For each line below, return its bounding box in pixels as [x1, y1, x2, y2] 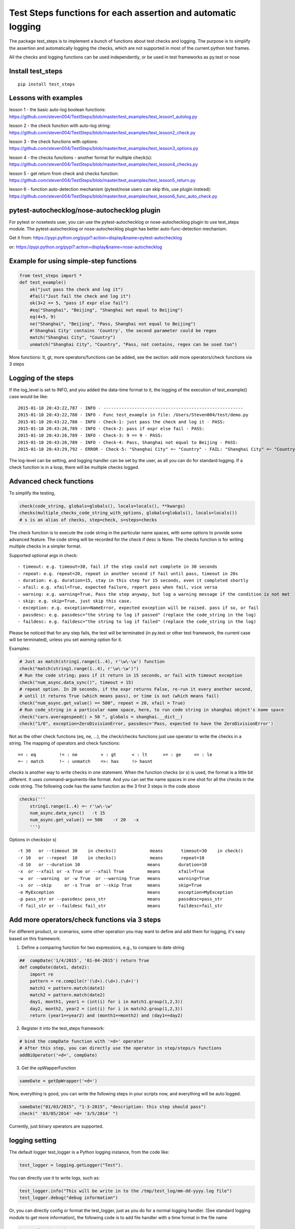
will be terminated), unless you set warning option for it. [9, 637, 122, 643]
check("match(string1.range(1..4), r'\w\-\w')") [19, 666, 139, 671]
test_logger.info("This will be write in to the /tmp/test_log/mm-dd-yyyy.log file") [19, 1188, 232, 1194]
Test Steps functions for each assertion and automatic [9, 7, 236, 18]
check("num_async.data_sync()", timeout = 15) [19, 679, 134, 685]
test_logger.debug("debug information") [19, 1195, 118, 1200]
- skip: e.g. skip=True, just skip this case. [18, 598, 132, 604]
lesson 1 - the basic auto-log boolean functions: [9, 107, 106, 113]
